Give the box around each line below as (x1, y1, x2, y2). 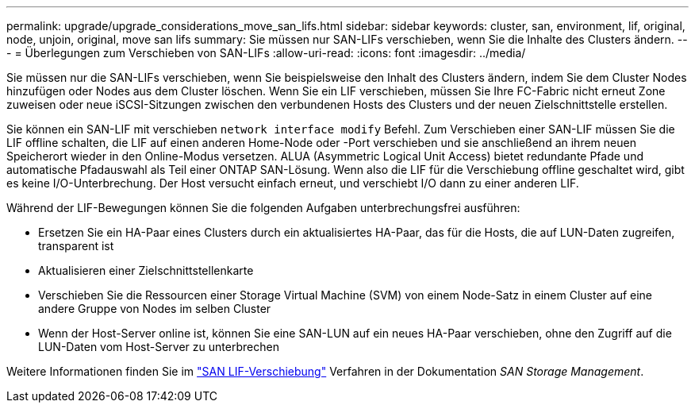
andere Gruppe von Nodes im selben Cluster (38, 302, 271, 315)
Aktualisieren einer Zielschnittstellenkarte (38, 264, 254, 277)
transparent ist (38, 239, 114, 253)
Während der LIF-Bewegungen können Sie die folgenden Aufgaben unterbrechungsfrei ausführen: (6, 201, 520, 214)
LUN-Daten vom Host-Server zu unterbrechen (38, 340, 279, 353)
